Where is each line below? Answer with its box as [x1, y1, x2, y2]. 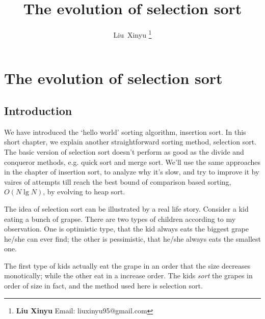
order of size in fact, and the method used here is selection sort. [4, 280, 203, 291]
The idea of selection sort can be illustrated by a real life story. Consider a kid [4, 203, 249, 214]
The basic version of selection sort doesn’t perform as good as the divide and [4, 146, 244, 157]
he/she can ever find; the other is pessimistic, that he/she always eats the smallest [4, 233, 261, 244]
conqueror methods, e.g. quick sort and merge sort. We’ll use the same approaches [4, 156, 261, 167]
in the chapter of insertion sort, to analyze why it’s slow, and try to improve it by [4, 166, 259, 177]
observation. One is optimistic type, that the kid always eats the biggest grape [4, 223, 249, 234]
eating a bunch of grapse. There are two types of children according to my [4, 213, 236, 224]
